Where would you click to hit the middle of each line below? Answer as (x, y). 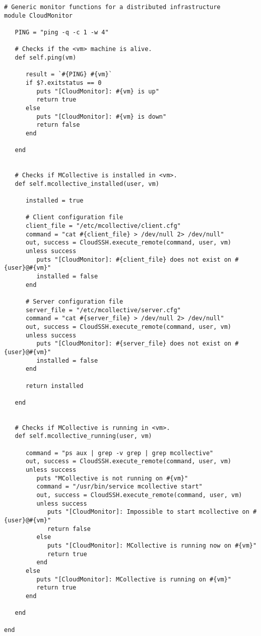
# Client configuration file (74, 217)
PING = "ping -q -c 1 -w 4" (62, 32)
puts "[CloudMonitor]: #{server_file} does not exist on (134, 344)
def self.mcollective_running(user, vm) (83, 436)
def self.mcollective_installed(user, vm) (87, 184)
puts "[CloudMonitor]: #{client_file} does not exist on (134, 259)
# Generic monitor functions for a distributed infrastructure (112, 7)
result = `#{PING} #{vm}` (69, 75)
